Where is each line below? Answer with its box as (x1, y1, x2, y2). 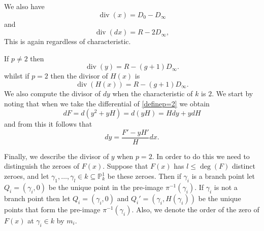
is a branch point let (191, 171, 255, 181)
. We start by (212, 88, 253, 98)
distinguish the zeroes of (4, 161, 80, 171)
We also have (4, 1, 45, 11)
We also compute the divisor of (4, 88, 101, 98)
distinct (232, 161, 255, 171)
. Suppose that (103, 161, 148, 171)
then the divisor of (50, 70, 108, 81)
